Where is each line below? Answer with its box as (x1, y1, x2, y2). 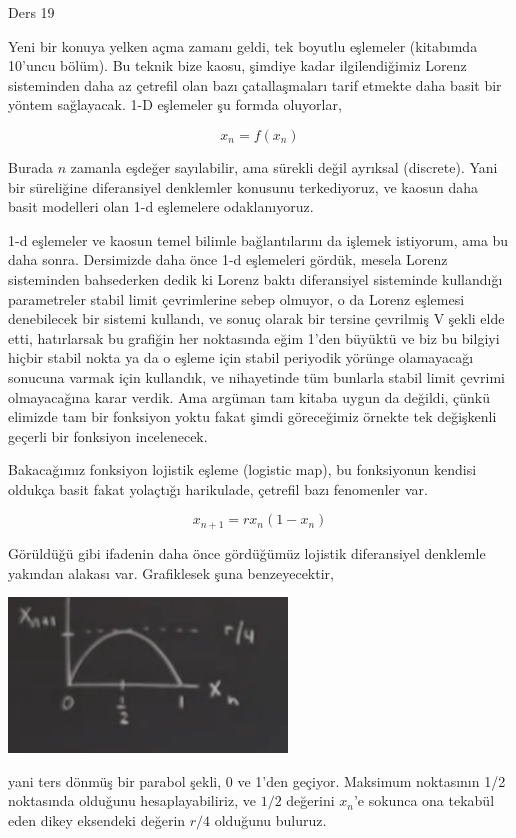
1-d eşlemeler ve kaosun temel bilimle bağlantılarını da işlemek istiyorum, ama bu (8, 229, 509, 250)
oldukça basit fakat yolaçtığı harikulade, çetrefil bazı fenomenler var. (8, 478, 428, 499)
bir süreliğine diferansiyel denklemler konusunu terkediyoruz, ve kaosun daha (8, 176, 478, 197)
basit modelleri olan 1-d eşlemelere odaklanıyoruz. (8, 196, 314, 217)
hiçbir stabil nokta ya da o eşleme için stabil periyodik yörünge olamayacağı (8, 347, 474, 368)
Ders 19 (8, 2, 55, 22)
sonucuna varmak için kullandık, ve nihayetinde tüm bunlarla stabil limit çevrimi (8, 366, 505, 387)
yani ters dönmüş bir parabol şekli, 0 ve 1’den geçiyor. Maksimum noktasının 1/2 (8, 770, 506, 791)
